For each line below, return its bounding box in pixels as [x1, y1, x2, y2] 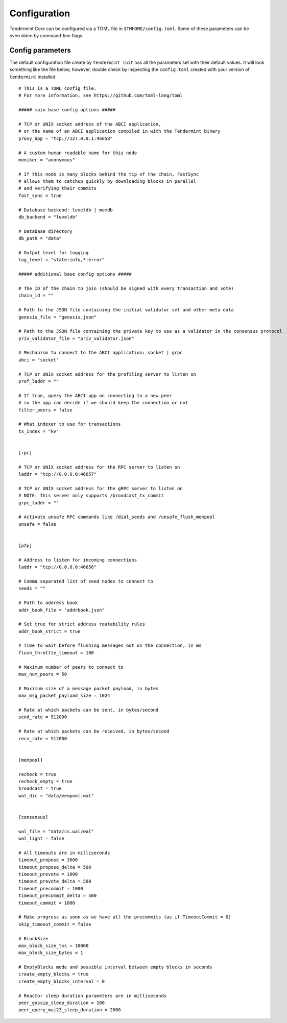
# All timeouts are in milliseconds [18, 850, 110, 856]
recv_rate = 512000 [18, 736, 67, 741]
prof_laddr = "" [18, 378, 59, 384]
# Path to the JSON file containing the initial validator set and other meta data [18, 307, 234, 313]
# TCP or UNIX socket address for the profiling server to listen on [18, 371, 197, 377]
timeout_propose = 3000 [18, 857, 78, 863]
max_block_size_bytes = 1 [18, 950, 84, 956]
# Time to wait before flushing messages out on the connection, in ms [18, 643, 202, 648]
